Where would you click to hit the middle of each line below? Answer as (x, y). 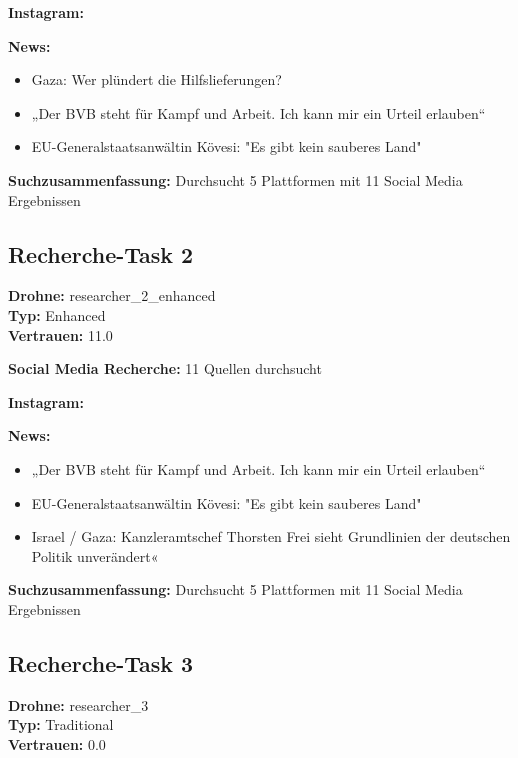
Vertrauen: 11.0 (60, 334)
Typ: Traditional (61, 724)
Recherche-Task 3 (101, 662)
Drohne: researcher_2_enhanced (112, 295)
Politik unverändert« (95, 555)
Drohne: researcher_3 (78, 704)
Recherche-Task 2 (101, 253)
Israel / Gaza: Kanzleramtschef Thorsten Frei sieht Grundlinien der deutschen (271, 536)
